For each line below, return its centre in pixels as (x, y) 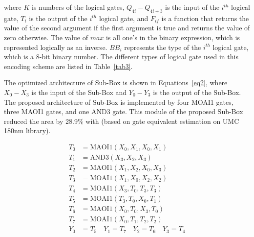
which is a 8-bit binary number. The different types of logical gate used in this (121, 57)
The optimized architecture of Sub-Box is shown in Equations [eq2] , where (116, 83)
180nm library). (27, 130)
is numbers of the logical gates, (78, 7)
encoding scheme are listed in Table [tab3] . (68, 66)
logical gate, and (124, 18)
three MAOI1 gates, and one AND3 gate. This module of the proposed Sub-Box (124, 111)
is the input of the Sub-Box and (79, 92)
